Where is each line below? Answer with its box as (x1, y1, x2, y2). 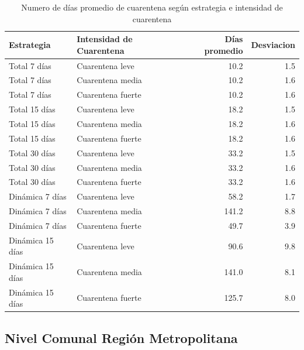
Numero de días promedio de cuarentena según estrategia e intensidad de (21, 1, 283, 13)
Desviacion (251, 38, 295, 50)
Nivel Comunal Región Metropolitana (5, 328, 238, 346)
